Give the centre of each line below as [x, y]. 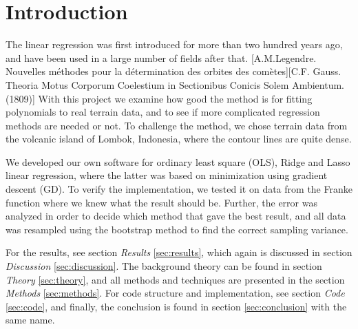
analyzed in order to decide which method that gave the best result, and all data [176, 216]
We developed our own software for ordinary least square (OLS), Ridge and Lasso [178, 161]
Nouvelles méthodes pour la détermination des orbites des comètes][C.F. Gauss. [173, 71]
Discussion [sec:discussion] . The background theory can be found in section [164, 266]
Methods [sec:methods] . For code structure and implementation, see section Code [175, 293]
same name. [30, 320]
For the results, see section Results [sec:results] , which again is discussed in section [179, 252]
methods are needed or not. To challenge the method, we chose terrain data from [177, 125]
